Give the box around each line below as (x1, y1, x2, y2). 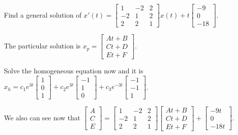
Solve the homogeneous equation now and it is (4, 66, 144, 76)
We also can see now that (4, 112, 81, 122)
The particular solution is (4, 41, 81, 51)
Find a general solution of (4, 9, 82, 20)
